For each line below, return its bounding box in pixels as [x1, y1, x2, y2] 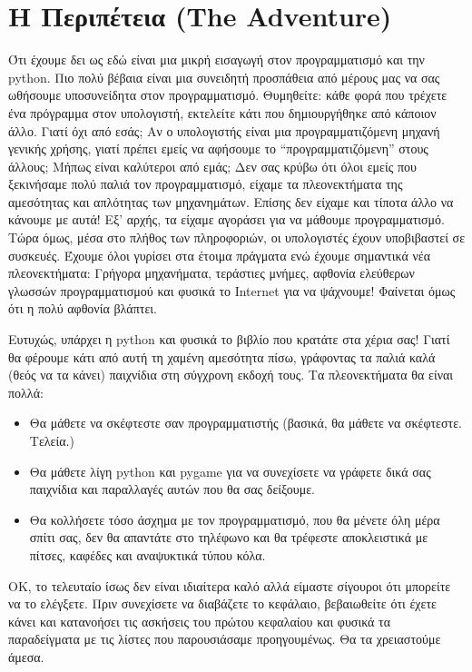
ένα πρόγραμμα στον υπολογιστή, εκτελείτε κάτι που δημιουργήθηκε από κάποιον [8, 103, 437, 122]
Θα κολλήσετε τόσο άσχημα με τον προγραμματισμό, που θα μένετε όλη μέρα [29, 509, 440, 529]
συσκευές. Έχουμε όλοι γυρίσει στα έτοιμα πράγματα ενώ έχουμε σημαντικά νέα [8, 245, 430, 264]
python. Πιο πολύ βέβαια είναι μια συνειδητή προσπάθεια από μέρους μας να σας [8, 67, 440, 86]
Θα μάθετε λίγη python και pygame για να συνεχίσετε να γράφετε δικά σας [29, 461, 431, 480]
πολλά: [8, 382, 44, 401]
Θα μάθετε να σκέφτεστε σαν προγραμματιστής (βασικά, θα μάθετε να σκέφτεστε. [29, 413, 462, 432]
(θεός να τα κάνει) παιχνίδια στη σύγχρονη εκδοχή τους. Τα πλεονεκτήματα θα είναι [8, 365, 454, 384]
